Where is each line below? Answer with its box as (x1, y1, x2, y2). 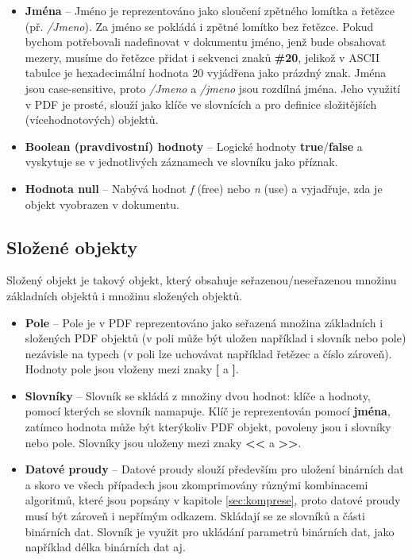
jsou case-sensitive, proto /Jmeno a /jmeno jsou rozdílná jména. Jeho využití (25, 79, 401, 96)
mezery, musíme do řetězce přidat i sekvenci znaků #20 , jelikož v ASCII (25, 48, 380, 65)
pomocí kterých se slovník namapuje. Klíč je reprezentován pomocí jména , (25, 403, 391, 419)
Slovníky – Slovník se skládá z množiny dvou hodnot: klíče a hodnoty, (25, 387, 371, 404)
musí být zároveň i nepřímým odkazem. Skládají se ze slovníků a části (25, 508, 365, 524)
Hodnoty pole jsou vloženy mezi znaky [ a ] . (25, 361, 239, 377)
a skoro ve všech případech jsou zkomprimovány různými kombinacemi (25, 476, 368, 492)
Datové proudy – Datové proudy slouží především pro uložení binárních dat (25, 461, 404, 477)
